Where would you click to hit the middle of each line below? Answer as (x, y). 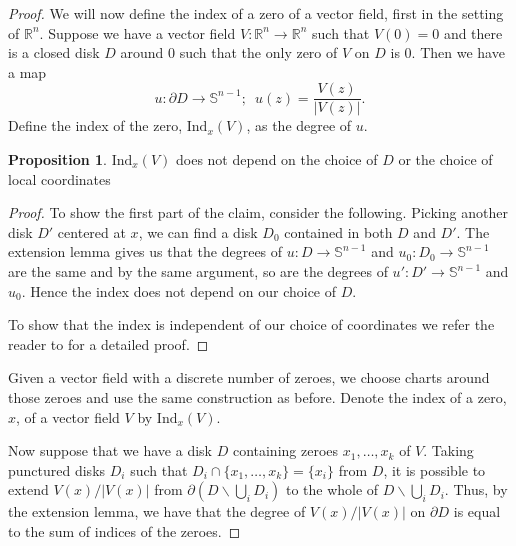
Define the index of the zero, (95, 125)
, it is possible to (434, 469)
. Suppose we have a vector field (137, 32)
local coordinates (59, 178)
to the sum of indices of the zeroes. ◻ (124, 530)
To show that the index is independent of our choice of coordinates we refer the (251, 324)
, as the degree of (299, 125)
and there (473, 32)
